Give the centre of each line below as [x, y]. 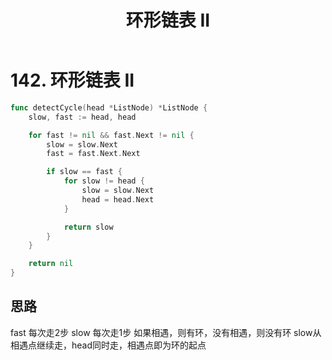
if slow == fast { [84, 172]
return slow [88, 227]
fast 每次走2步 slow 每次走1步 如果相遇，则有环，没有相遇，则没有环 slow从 [166, 332]
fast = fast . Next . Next [93, 154]
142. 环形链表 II [72, 80]
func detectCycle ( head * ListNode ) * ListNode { [109, 107]
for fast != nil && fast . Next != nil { [111, 135]
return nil [51, 264]
